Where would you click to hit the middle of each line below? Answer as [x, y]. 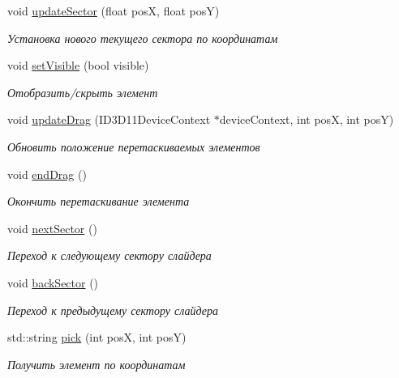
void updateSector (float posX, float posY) [114, 11]
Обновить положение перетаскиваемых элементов [134, 146]
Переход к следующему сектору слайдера [109, 255]
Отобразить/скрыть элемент [83, 92]
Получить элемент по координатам [97, 364]
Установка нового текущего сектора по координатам [143, 38]
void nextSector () [52, 228]
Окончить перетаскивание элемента [99, 201]
